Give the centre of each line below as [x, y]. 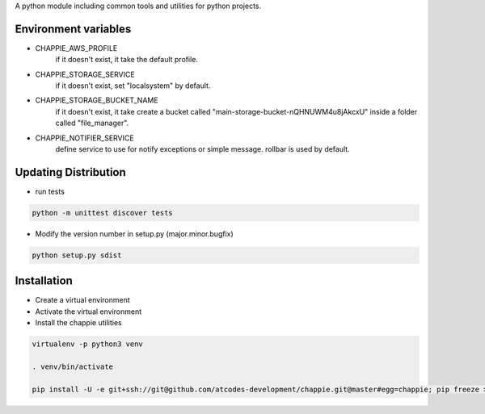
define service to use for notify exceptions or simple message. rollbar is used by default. [203, 149]
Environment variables [73, 29]
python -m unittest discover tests [102, 213]
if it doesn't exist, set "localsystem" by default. [133, 86]
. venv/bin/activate [72, 366]
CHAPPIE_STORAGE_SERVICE [85, 74]
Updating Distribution [71, 172]
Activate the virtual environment [89, 312]
